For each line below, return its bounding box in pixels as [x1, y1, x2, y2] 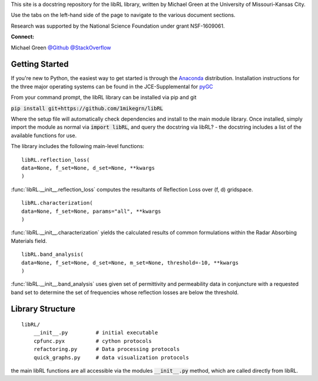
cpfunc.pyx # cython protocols [33, 337, 153, 344]
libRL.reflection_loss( [21, 156, 90, 163]
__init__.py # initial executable [33, 329, 158, 336]
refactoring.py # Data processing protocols [33, 346, 180, 353]
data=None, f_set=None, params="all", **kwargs [21, 208, 161, 215]
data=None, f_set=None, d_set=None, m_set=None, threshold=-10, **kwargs [21, 259, 239, 266]
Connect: [11, 33, 35, 41]
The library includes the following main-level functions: [11, 143, 144, 150]
